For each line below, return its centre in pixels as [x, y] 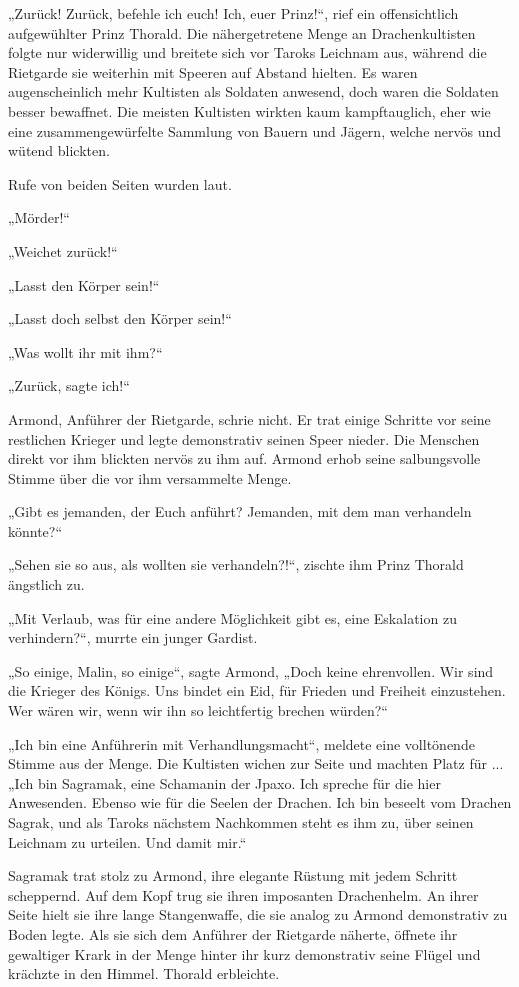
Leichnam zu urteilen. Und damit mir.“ [127, 841]
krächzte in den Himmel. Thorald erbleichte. [144, 973]
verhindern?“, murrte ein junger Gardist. [133, 637]
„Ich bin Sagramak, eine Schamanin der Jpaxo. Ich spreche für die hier [224, 782]
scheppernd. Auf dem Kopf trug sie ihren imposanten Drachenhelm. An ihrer [243, 894]
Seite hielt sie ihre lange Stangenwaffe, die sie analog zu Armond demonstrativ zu [258, 914]
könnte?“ [35, 530]
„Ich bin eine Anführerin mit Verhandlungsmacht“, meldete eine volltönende [241, 743]
